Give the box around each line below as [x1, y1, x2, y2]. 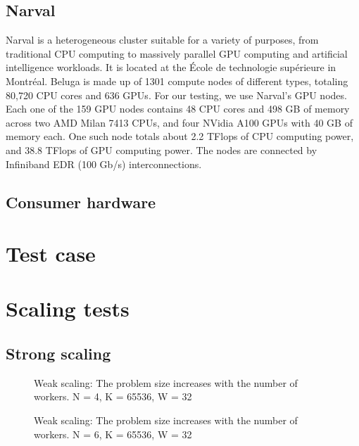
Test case [6, 239, 96, 268]
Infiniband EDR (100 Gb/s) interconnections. [6, 156, 202, 171]
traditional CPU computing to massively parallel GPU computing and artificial [6, 46, 348, 60]
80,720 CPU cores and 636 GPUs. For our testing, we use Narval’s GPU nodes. [6, 87, 347, 102]
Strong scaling [6, 343, 111, 364]
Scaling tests [6, 294, 130, 323]
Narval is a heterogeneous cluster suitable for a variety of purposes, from [6, 32, 319, 47]
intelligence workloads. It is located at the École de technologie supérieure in [6, 60, 336, 75]
